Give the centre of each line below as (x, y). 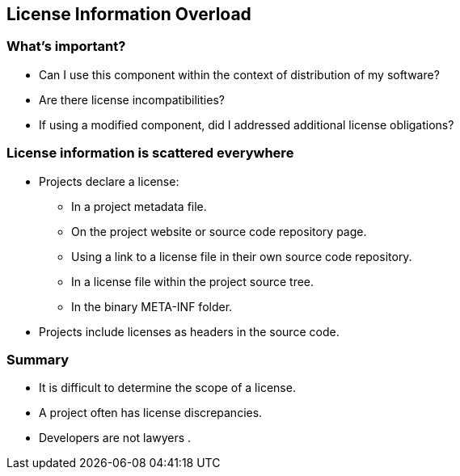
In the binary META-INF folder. (152, 306)
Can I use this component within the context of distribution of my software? (239, 74)
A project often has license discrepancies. (151, 413)
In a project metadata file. (139, 206)
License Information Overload (129, 14)
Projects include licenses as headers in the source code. (189, 331)
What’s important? (66, 46)
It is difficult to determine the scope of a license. (167, 388)
